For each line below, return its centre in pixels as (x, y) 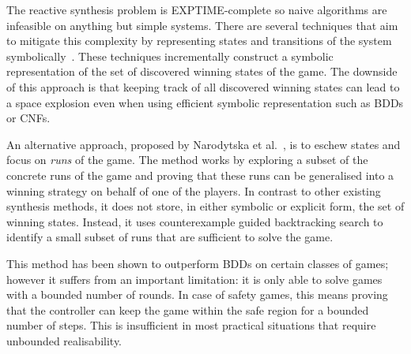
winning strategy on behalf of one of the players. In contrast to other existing (194, 190)
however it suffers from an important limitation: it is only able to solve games (194, 279)
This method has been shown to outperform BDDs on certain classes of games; (198, 263)
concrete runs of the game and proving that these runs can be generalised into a (200, 175)
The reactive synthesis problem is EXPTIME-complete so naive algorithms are (197, 9)
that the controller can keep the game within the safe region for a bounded (188, 309)
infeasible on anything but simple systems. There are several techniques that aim (202, 25)
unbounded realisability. (64, 340)
